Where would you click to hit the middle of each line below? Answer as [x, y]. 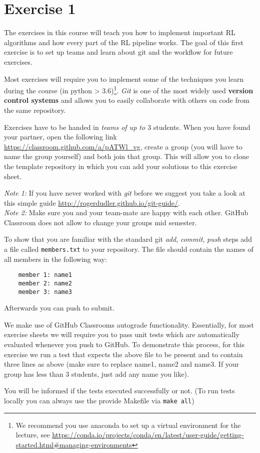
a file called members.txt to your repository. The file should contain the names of [129, 249]
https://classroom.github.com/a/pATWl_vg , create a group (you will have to [123, 146]
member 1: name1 [45, 275]
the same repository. [35, 110]
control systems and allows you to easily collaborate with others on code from [127, 100]
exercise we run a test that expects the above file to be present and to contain [123, 354]
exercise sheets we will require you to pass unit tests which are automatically [122, 334]
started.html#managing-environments [74, 444]
